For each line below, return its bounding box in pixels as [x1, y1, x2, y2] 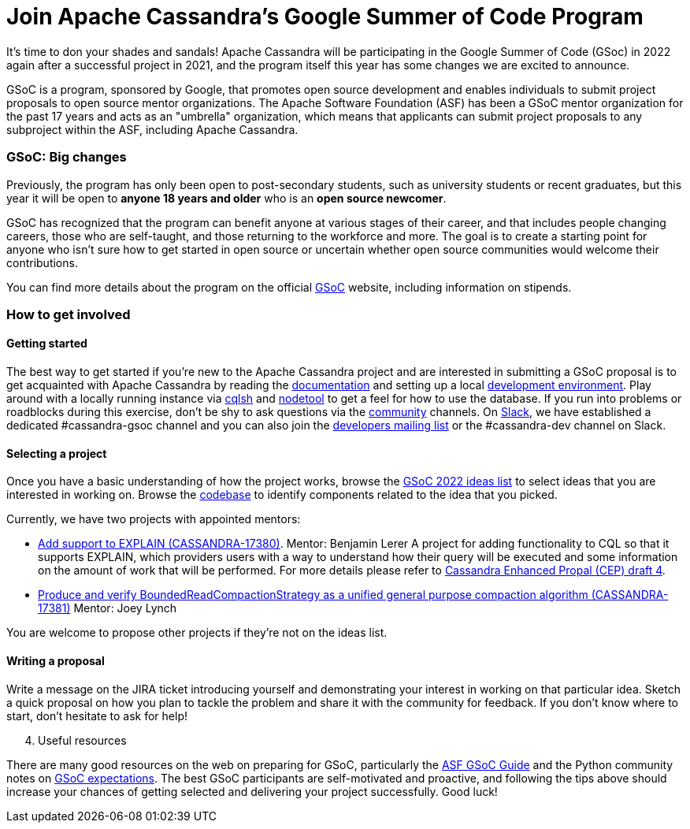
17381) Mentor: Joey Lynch [38, 601, 177, 615]
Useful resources [38, 733, 127, 747]
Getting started [6, 336, 87, 351]
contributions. [6, 255, 78, 270]
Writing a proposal [6, 653, 105, 667]
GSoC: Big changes [6, 149, 127, 165]
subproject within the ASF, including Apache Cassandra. [6, 122, 299, 136]
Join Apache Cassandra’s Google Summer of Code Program [6, 3, 644, 30]
